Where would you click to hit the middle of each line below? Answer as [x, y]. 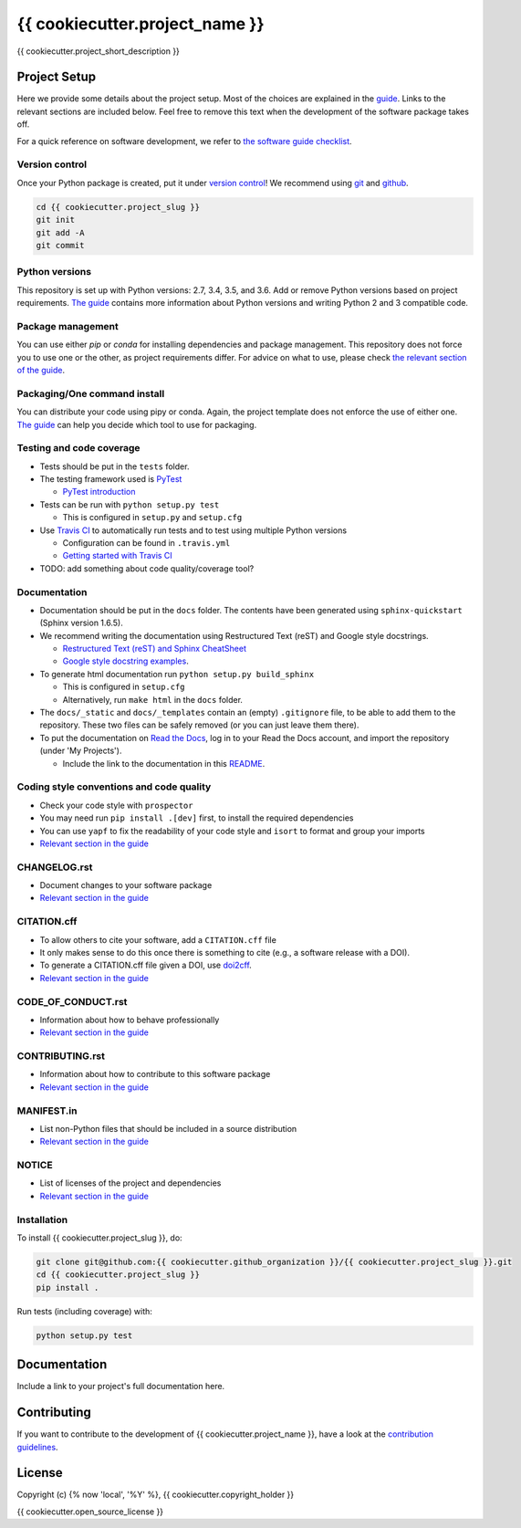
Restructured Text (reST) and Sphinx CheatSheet [154, 649]
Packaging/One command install [91, 393]
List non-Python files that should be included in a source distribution [168, 1128]
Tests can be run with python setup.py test [130, 504]
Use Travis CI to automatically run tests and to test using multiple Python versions [193, 530]
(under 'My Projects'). [81, 751]
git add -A [60, 232]
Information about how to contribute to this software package [155, 1074]
